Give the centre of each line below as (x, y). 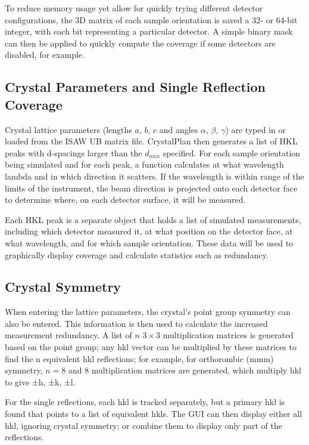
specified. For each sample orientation (232, 152)
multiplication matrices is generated (228, 335)
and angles (179, 129)
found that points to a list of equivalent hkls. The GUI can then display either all (154, 414)
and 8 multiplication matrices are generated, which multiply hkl (185, 370)
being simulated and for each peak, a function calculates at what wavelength (144, 164)
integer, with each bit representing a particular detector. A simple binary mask (149, 31)
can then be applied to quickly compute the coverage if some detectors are (140, 43)
